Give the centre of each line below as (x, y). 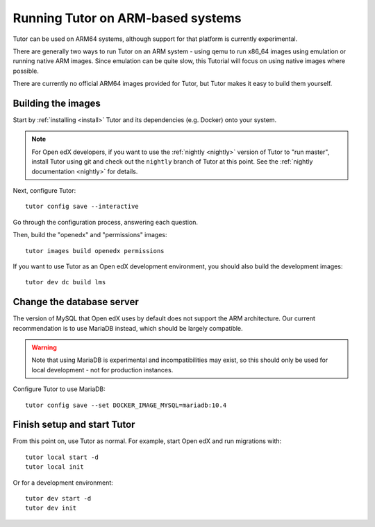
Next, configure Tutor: (44, 190)
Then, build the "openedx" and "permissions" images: (90, 235)
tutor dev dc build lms (66, 282)
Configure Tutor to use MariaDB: (59, 389)
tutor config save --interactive (82, 207)
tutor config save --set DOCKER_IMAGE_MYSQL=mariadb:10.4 (126, 405)
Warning (44, 347)
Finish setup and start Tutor (74, 425)
